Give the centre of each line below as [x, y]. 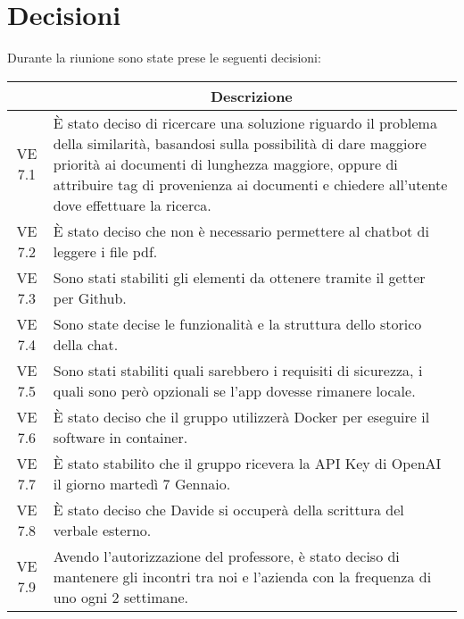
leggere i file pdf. [105, 251]
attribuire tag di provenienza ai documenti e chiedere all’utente [250, 184]
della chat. [86, 344]
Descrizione [251, 96]
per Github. [90, 297]
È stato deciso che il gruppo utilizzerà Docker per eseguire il [241, 416]
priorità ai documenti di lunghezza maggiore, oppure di [225, 163]
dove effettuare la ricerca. [132, 205]
